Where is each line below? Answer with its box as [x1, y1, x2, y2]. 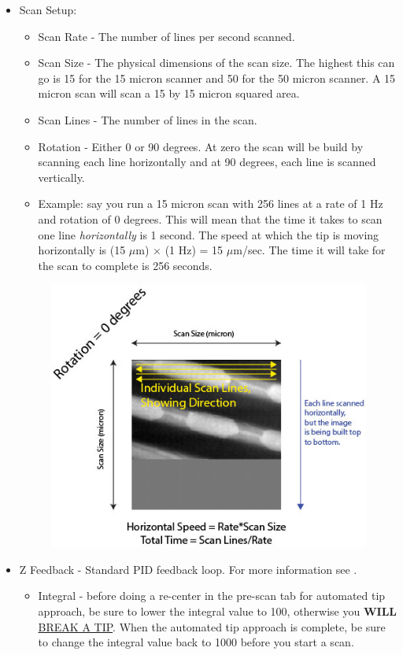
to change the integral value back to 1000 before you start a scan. [38, 634, 354, 650]
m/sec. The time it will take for [233, 242, 386, 258]
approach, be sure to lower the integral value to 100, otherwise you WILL [38, 603, 397, 620]
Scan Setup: [19, 2, 77, 17]
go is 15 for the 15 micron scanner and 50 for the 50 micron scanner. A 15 [38, 69, 396, 86]
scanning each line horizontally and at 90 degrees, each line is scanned [38, 154, 376, 170]
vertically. [38, 168, 85, 185]
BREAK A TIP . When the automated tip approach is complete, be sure [38, 618, 386, 635]
